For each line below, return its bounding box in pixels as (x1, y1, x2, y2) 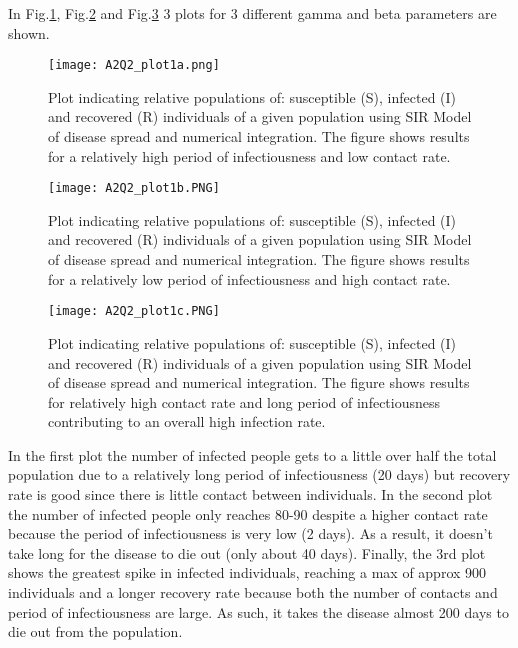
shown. (8, 22, 50, 43)
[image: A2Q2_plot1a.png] (48, 58, 220, 73)
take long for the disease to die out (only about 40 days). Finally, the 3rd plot (8, 542, 486, 563)
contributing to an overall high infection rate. (48, 411, 326, 432)
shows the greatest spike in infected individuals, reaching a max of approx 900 (8, 562, 487, 583)
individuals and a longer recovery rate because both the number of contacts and (8, 582, 498, 603)
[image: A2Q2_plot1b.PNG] (48, 181, 220, 196)
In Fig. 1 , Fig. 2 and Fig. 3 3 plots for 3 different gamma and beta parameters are (8, 3, 497, 23)
